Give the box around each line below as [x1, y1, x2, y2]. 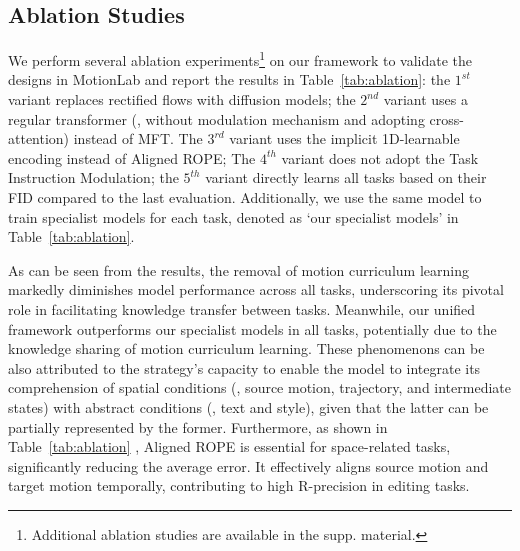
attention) [8, 128, 70, 149]
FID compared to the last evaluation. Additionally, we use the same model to [8, 187, 482, 208]
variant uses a [383, 89, 468, 110]
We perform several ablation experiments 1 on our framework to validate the [8, 47, 473, 70]
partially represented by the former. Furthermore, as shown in [8, 416, 388, 437]
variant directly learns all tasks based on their [205, 167, 487, 188]
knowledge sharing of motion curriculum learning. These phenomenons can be [8, 338, 485, 359]
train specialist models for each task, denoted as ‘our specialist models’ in [8, 206, 459, 227]
